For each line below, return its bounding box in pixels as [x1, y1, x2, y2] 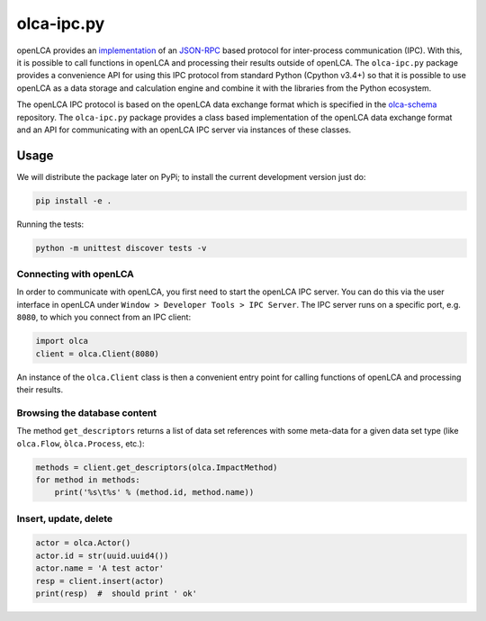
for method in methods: [35, 474, 141, 485]
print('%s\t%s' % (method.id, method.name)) [54, 487, 255, 498]
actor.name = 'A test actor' [35, 563, 165, 573]
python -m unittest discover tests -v [35, 243, 207, 253]
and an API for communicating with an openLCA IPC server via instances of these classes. [16, 124, 352, 135]
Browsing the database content [16, 406, 157, 418]
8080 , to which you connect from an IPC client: [16, 311, 192, 323]
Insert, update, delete [16, 512, 113, 525]
